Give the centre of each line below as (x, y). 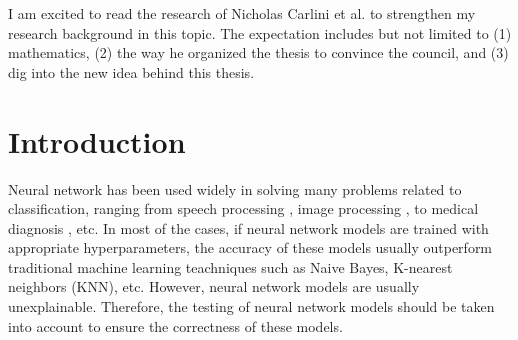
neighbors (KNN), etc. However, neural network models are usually (214, 286)
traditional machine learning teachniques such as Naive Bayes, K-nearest (230, 266)
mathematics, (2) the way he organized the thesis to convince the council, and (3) (258, 52)
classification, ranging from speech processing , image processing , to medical (243, 208)
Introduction (97, 140)
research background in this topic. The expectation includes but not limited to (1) (260, 32)
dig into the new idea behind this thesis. (131, 71)
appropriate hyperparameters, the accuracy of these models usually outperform (250, 247)
